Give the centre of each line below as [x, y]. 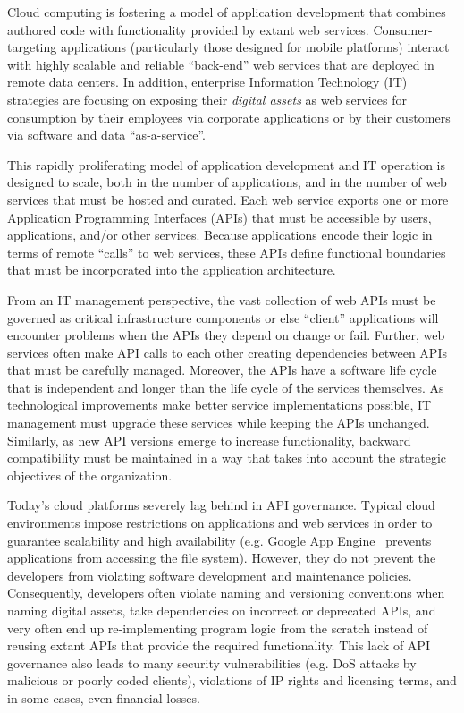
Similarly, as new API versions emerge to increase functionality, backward [209, 440]
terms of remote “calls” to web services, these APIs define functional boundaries [227, 252]
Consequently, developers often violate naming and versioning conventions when [226, 593]
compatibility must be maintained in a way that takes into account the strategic [227, 458]
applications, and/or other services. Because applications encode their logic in [220, 235]
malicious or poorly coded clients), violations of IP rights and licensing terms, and [232, 680]
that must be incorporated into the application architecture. [172, 270]
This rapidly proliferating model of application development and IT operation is [226, 164]
